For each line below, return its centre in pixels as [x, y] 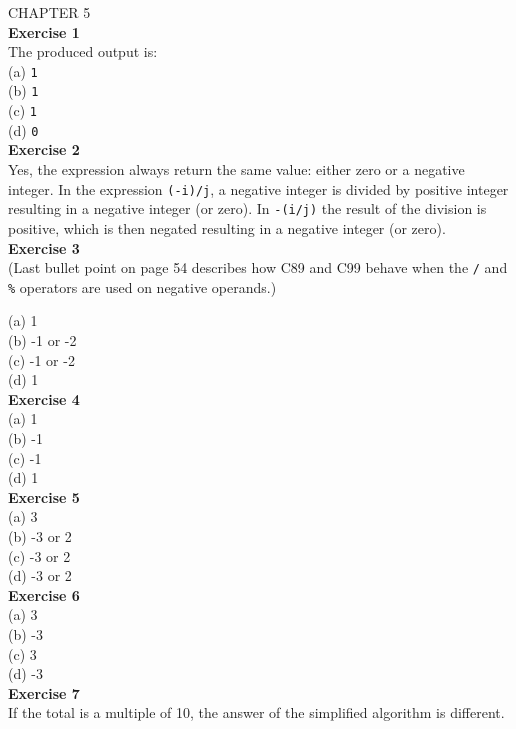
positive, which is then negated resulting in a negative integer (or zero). [227, 227]
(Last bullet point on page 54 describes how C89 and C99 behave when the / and [258, 267]
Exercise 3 [44, 247]
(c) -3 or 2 [39, 555]
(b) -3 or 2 [40, 535]
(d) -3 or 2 [40, 575]
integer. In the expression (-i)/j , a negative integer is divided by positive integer [258, 188]
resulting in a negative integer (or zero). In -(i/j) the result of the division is [247, 208]
